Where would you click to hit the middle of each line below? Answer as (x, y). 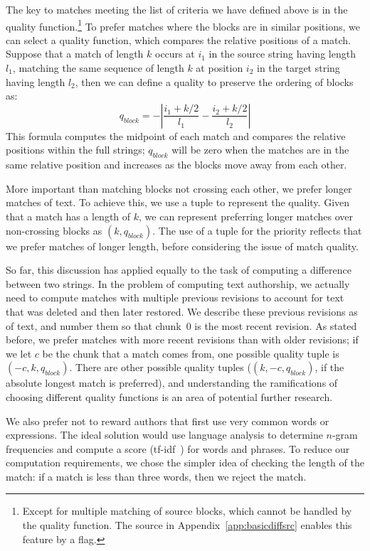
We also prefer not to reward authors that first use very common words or (168, 421)
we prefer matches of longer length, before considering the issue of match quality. (182, 246)
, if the (329, 367)
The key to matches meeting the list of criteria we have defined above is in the (177, 9)
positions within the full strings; (75, 150)
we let (19, 353)
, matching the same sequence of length (98, 68)
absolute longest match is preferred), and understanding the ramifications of (172, 383)
